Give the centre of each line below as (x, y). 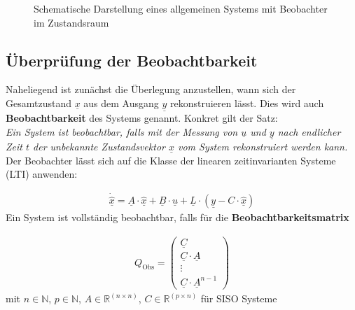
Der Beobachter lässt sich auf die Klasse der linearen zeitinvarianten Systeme (171, 160)
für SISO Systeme (239, 298)
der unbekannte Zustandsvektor (99, 147)
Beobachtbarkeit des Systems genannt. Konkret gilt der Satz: (142, 118)
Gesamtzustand (39, 103)
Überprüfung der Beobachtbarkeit (132, 60)
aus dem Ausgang (121, 103)
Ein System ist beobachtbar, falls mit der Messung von (122, 131)
